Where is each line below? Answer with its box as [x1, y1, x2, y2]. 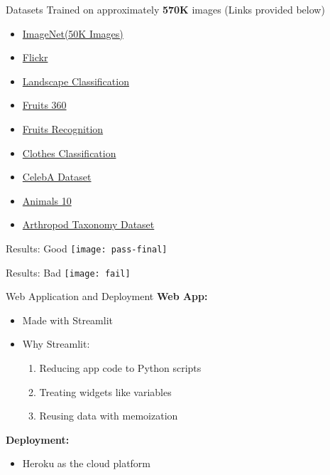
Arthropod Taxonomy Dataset [22, 217, 155, 232]
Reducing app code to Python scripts [39, 361, 202, 375]
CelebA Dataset [22, 169, 92, 184]
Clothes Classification [22, 145, 116, 160]
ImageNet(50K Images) [22, 26, 123, 41]
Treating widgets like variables [39, 384, 172, 399]
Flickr [22, 50, 48, 65]
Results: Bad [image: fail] [6, 265, 131, 279]
